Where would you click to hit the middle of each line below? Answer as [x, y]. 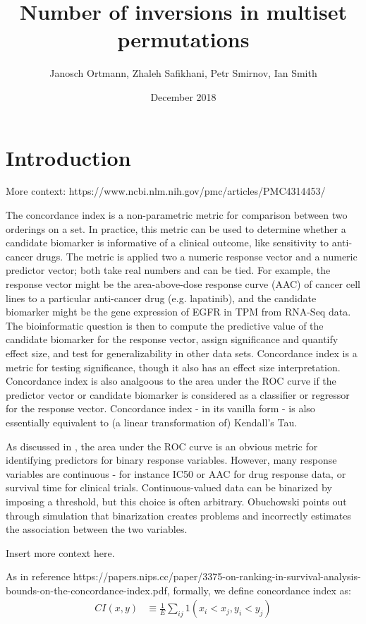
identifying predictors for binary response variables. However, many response [171, 460]
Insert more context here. [60, 552]
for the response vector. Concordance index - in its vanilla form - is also [160, 408]
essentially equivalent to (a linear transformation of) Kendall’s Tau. [152, 422]
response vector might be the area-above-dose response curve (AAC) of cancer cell [183, 284]
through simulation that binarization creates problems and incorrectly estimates [178, 515]
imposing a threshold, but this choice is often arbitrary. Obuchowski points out [176, 501]
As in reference [38, 576]
